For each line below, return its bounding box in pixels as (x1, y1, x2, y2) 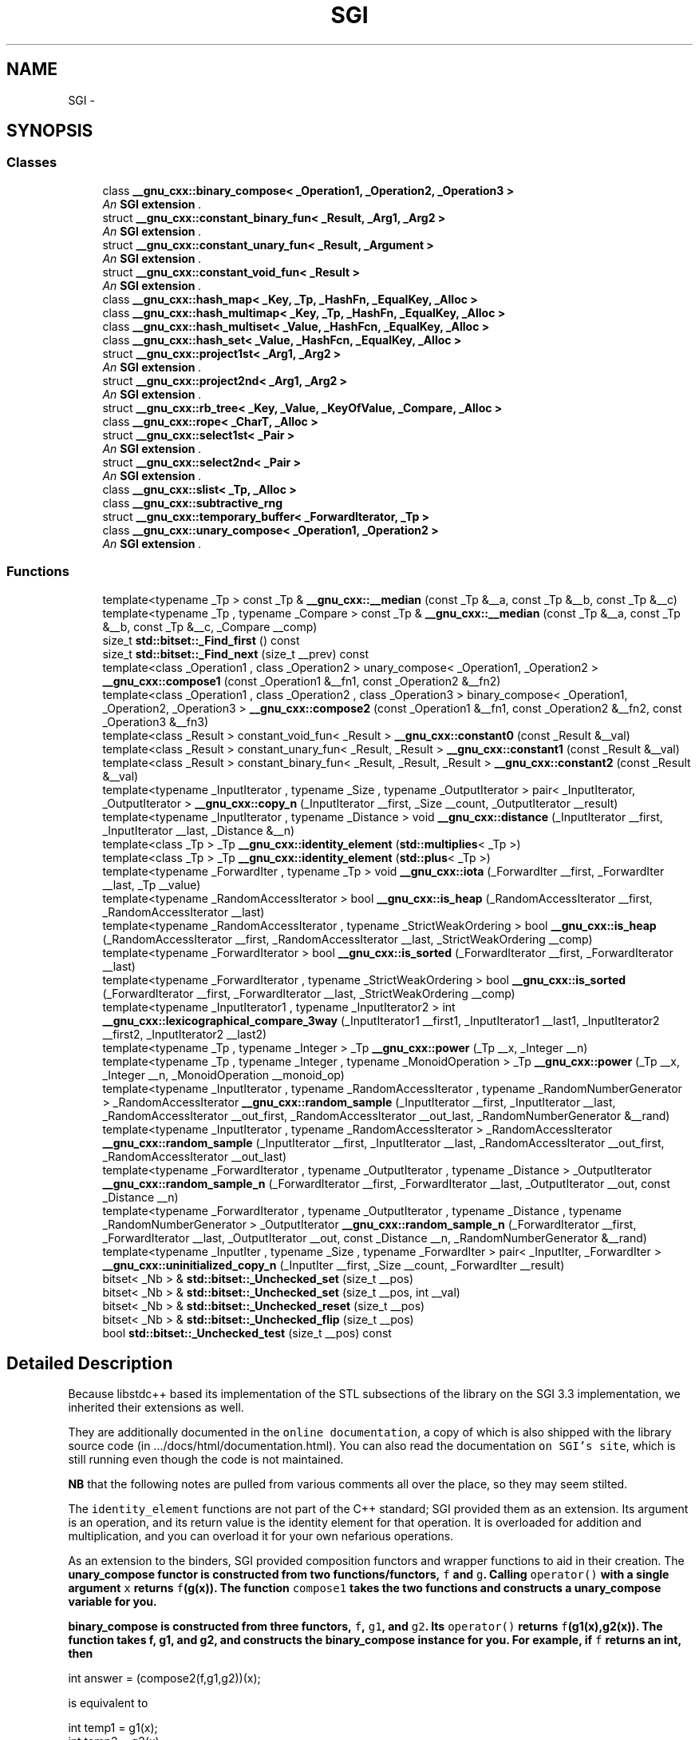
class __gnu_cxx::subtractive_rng (102, 495, 282, 510)
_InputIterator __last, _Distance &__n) (102, 823, 295, 837)
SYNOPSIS (6, 121, 93, 141)
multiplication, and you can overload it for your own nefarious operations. (68, 1529, 454, 1543)
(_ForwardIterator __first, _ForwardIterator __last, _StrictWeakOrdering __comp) (102, 986, 515, 1000)
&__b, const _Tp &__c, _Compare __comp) (102, 619, 318, 634)
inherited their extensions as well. (68, 1400, 244, 1415)
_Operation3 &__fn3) (102, 714, 209, 729)
